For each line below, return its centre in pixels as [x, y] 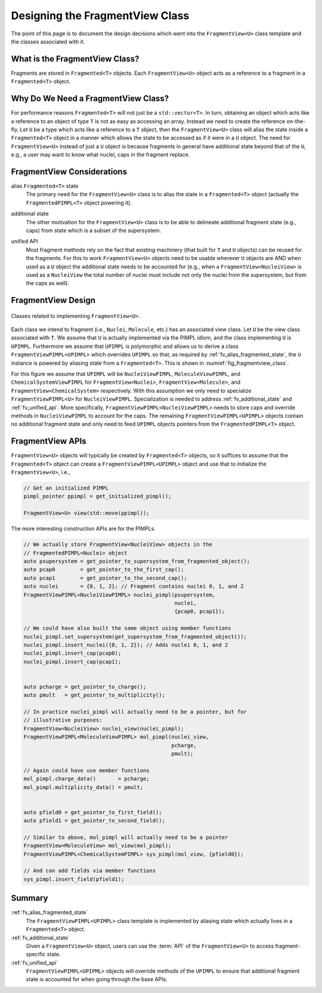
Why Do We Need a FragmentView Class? [90, 99]
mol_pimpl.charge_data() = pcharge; [86, 779]
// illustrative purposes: [63, 720]
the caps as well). [48, 283]
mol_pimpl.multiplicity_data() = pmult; [83, 787]
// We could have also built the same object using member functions [127, 628]
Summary [30, 898]
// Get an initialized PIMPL [66, 488]
